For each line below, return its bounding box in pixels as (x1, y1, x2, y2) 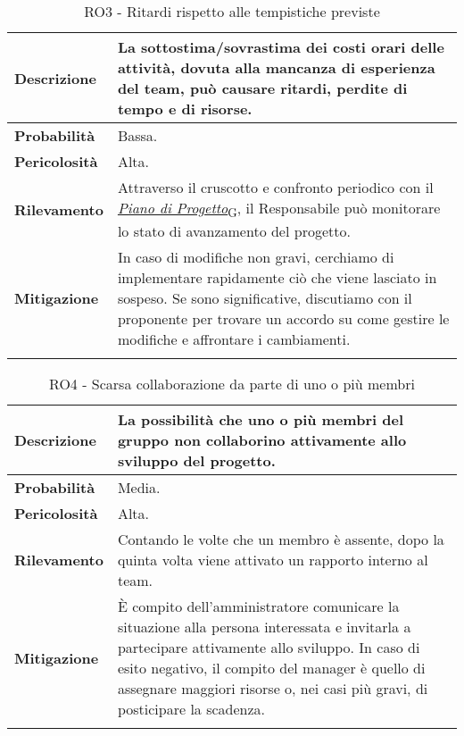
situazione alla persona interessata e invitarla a (117, 616, 411, 638)
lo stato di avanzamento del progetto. (117, 221, 351, 242)
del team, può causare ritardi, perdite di (117, 78, 408, 98)
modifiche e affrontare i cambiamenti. (117, 329, 351, 350)
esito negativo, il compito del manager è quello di (117, 657, 426, 679)
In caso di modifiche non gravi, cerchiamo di (117, 247, 394, 268)
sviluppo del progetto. (117, 450, 276, 472)
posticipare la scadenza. (117, 698, 266, 720)
